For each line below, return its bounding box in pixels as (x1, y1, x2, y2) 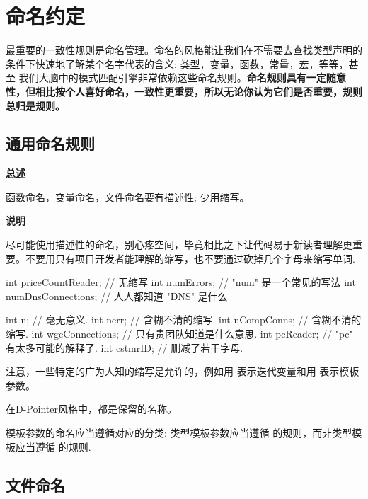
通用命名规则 (6, 132, 95, 154)
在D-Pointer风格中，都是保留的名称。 (6, 401, 177, 416)
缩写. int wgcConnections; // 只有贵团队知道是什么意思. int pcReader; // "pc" (6, 326, 353, 341)
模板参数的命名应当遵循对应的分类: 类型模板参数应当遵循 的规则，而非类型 (6, 425, 352, 440)
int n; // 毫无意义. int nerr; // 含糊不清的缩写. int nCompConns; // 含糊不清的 (6, 312, 362, 327)
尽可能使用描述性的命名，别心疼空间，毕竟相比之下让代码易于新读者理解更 (6, 237, 352, 252)
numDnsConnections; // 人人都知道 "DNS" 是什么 (6, 288, 228, 303)
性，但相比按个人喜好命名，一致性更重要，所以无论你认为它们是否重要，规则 (6, 84, 362, 98)
